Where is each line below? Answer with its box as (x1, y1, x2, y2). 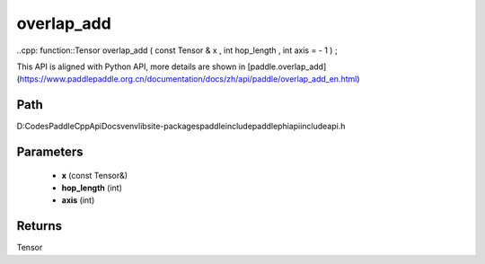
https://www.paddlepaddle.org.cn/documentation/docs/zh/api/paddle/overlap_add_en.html (19, 74, 357, 84)
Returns (16, 218, 63, 233)
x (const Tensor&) (61, 170, 128, 180)
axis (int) (61, 195, 95, 206)
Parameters (16, 145, 84, 160)
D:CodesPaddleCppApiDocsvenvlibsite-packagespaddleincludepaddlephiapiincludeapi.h (16, 121, 346, 132)
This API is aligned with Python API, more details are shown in (16, 61, 246, 72)
